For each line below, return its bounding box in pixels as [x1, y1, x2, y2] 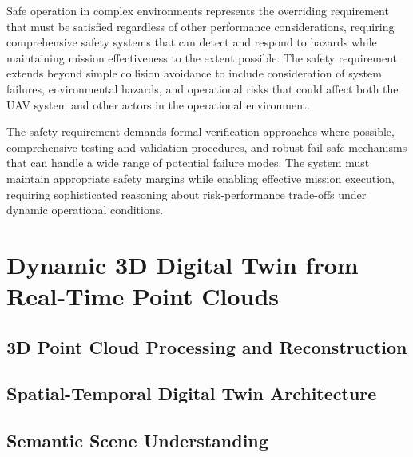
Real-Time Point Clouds [6, 280, 280, 312]
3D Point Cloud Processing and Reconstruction [6, 334, 407, 359]
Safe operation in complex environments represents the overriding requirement [6, 2, 389, 18]
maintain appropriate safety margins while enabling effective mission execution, [6, 169, 395, 186]
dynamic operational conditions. [6, 201, 164, 218]
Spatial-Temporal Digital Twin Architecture [6, 381, 377, 406]
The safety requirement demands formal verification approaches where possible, [6, 123, 395, 140]
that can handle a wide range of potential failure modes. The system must [6, 154, 370, 171]
